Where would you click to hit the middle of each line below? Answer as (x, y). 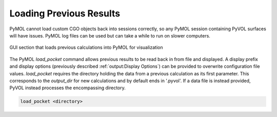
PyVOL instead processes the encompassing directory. (67, 88)
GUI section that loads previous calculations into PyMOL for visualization (86, 47)
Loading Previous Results (65, 13)
